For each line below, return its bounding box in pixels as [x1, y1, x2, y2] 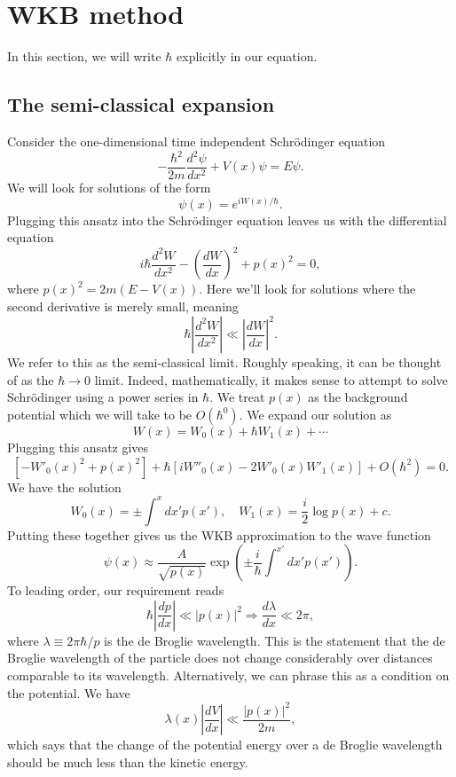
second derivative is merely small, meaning [7, 297, 239, 316]
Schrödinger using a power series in [7, 388, 199, 406]
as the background [308, 388, 408, 406]
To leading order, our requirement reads [7, 581, 224, 600]
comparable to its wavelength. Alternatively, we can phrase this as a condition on [7, 665, 450, 684]
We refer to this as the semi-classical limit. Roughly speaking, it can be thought [7, 353, 442, 372]
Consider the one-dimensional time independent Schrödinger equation [7, 131, 386, 150]
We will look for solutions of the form [7, 178, 211, 197]
